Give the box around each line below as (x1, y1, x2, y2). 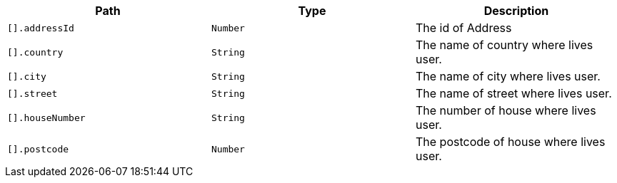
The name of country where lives (415, 38, 593, 52)
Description (483, 4, 549, 18)
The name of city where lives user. (415, 69, 601, 83)
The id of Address (415, 21, 512, 35)
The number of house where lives (415, 103, 596, 117)
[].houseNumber (7, 112, 86, 123)
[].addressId (7, 22, 74, 33)
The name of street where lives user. (415, 86, 612, 100)
